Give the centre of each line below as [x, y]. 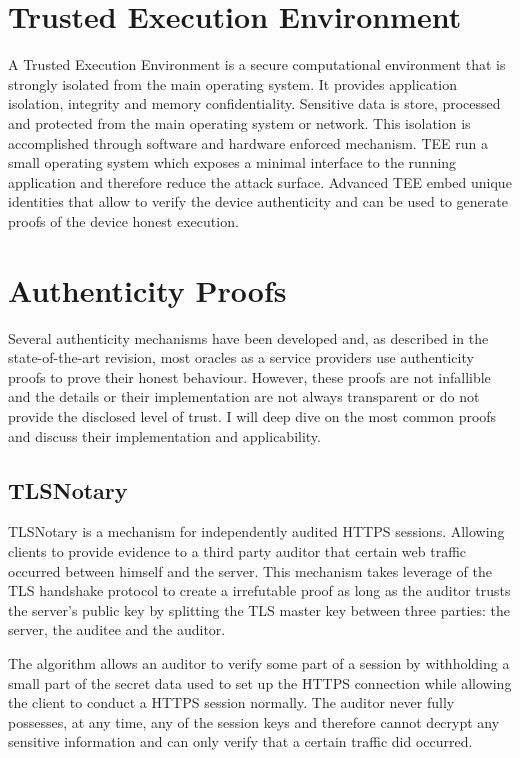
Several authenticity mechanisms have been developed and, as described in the [248, 337]
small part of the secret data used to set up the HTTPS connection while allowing [260, 682]
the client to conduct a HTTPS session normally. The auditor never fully [231, 702]
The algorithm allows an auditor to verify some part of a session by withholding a [259, 662]
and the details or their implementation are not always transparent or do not [244, 396]
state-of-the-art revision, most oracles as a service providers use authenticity [241, 357]
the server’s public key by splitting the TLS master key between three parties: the [259, 609]
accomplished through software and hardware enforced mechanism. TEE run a [248, 142]
